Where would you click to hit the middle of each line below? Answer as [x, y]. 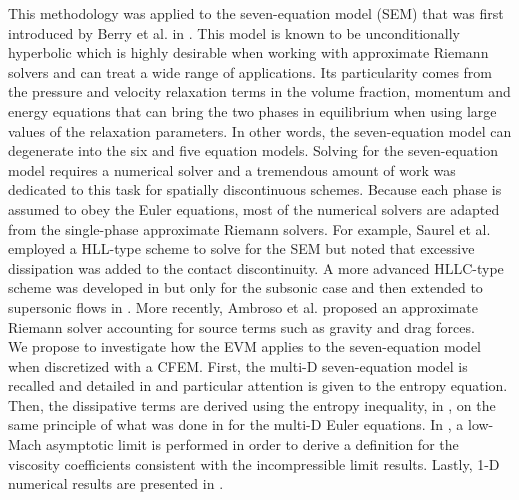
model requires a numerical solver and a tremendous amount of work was [232, 169]
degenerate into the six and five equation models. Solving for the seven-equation [253, 150]
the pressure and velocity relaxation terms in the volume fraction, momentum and [259, 91]
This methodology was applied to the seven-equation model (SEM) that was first [256, 13]
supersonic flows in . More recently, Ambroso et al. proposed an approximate [243, 306]
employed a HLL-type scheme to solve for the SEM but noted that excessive [241, 248]
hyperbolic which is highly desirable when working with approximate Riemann [248, 52]
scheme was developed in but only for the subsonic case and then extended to [245, 287]
